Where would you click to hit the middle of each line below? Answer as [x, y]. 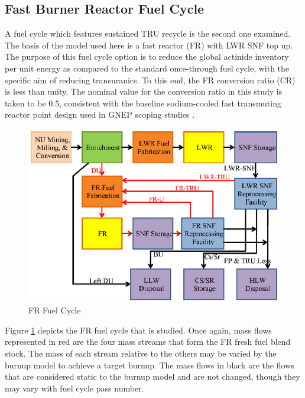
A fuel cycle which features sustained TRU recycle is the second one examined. [148, 33]
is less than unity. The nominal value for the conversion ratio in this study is [144, 91]
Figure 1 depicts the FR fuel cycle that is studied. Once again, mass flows [138, 330]
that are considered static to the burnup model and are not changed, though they [152, 376]
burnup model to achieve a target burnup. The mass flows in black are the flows [150, 365]
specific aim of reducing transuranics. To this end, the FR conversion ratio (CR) [150, 80]
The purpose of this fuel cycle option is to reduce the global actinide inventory [147, 56]
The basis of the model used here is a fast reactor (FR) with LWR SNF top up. [149, 45]
